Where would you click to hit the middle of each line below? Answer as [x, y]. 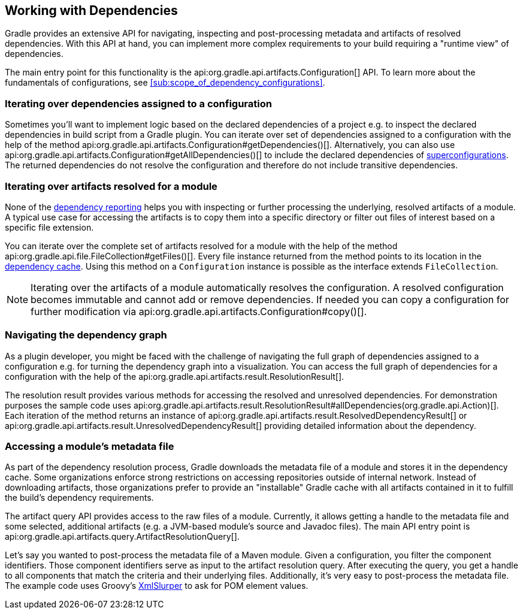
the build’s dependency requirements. [79, 498]
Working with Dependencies [91, 10]
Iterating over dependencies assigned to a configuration [138, 103]
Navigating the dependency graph [86, 335]
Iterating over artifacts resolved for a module [111, 186]
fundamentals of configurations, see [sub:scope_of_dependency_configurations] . [165, 83]
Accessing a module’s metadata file [90, 447]
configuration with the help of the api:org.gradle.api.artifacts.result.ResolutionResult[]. [175, 376]
